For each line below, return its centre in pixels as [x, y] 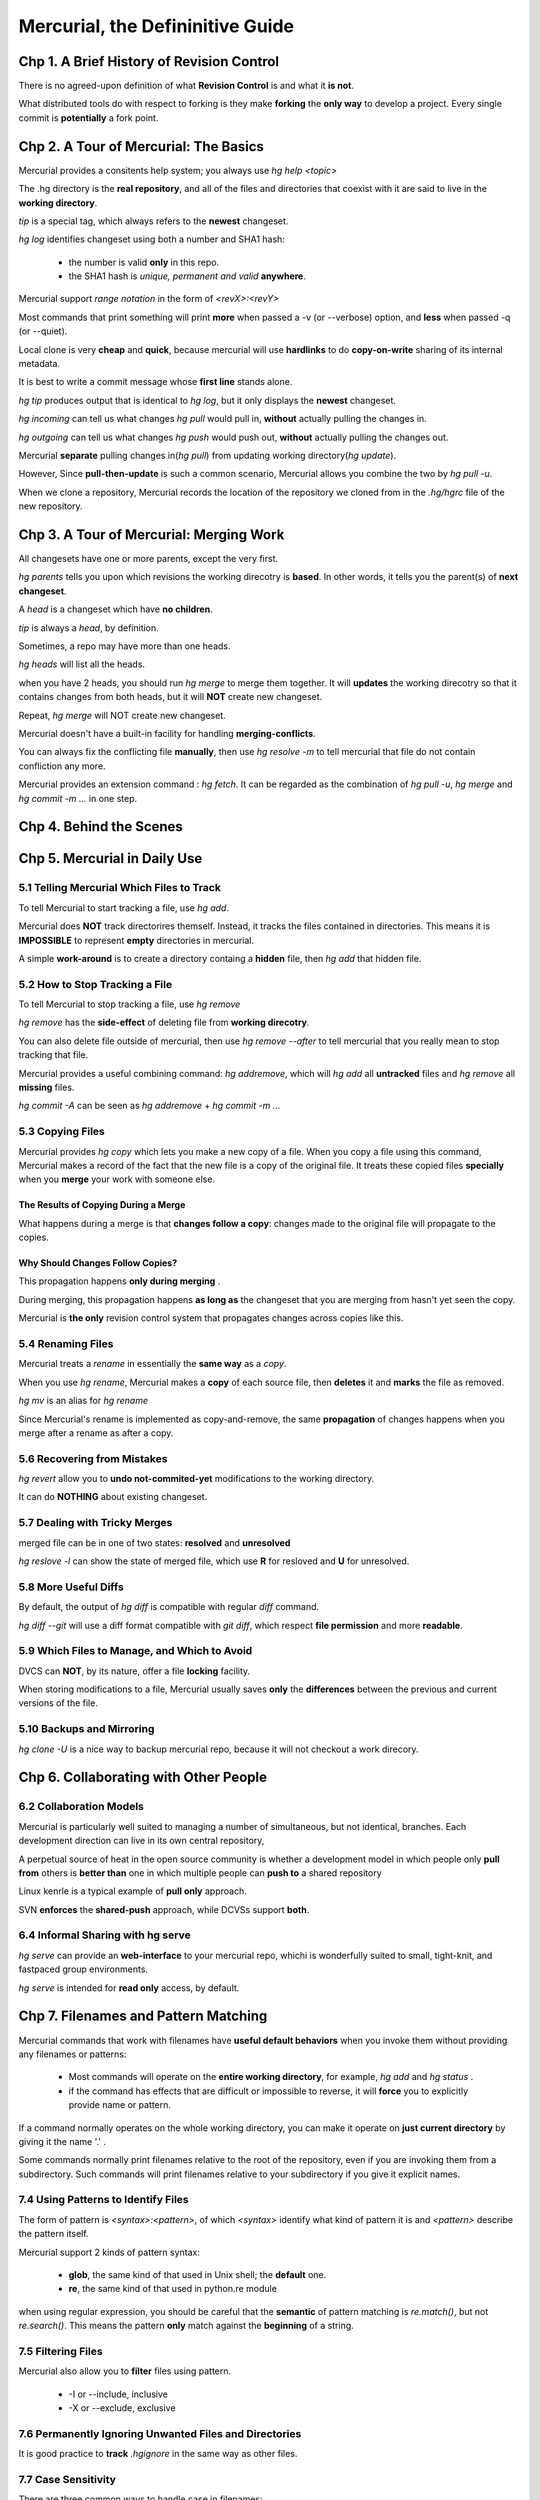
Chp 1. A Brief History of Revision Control [149, 61]
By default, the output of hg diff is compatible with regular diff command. [169, 1607]
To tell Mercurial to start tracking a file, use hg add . [124, 907]
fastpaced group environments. [83, 1969]
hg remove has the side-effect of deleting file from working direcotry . [164, 1022]
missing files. [46, 1087]
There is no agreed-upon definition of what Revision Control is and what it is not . [186, 86]
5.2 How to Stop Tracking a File [95, 984]
